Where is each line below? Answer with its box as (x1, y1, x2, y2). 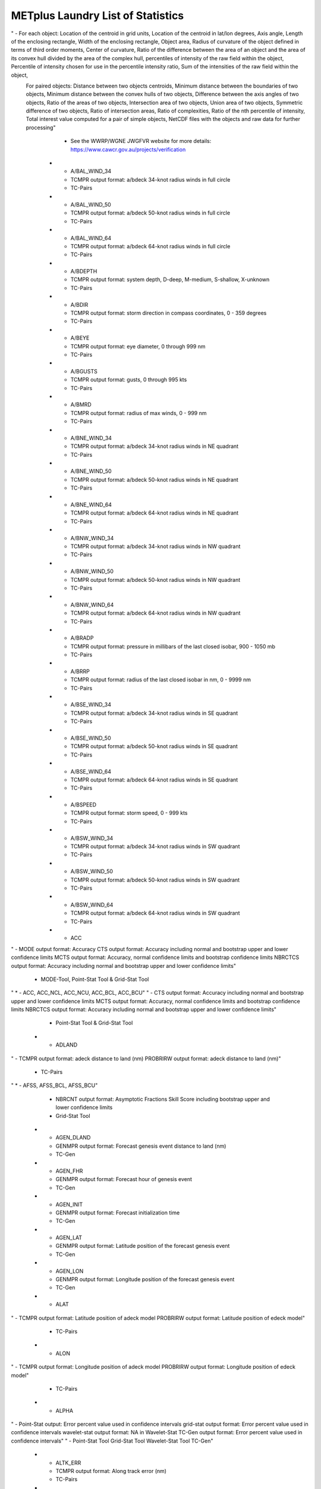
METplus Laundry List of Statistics (11, 9, 184, 22)
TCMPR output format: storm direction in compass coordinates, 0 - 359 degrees (70, 310, 267, 317)
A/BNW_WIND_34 (70, 534, 114, 541)
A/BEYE (70, 334, 90, 342)
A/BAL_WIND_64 (70, 234, 112, 241)
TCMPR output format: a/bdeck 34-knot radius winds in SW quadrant (70, 843, 240, 850)
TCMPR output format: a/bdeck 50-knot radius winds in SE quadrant (70, 743, 238, 750)
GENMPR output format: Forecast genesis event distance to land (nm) (55, 1142, 226, 1150)
